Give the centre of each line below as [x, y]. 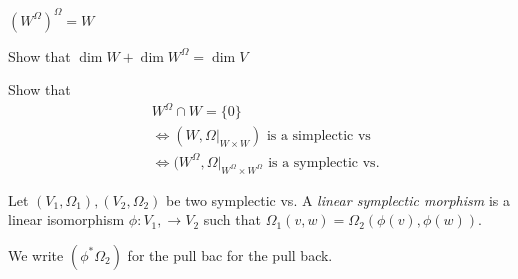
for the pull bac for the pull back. [230, 254]
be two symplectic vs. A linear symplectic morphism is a [338, 199]
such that [232, 219]
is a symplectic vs [322, 162]
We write [36, 254]
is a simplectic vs [318, 136]
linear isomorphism [66, 219]
